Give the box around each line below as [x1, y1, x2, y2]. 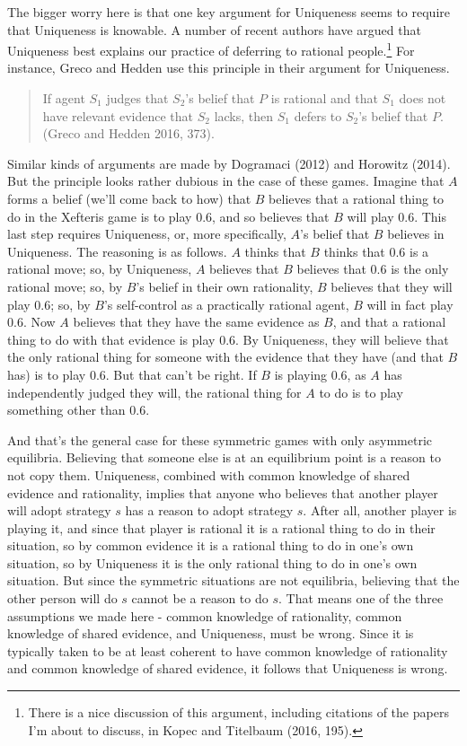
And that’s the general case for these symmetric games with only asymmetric [7, 430, 433, 449]
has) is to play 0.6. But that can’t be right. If [7, 364, 257, 383]
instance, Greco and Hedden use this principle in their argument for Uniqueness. [7, 58, 450, 77]
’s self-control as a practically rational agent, [103, 294, 349, 313]
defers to [294, 106, 342, 125]
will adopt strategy [7, 501, 111, 520]
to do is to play [319, 382, 403, 401]
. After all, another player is [303, 501, 457, 520]
